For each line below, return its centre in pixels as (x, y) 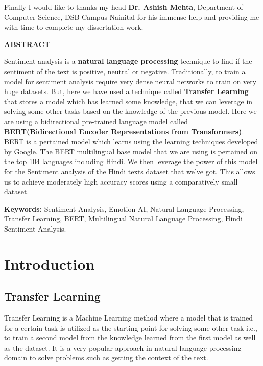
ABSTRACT (27, 44)
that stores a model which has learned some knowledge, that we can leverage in (128, 101)
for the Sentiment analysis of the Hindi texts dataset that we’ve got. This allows (130, 171)
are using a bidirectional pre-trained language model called (96, 121)
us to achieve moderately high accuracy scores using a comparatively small (121, 181)
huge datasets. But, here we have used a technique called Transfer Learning (126, 91)
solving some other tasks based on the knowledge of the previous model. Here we (130, 111)
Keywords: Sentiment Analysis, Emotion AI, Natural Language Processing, (124, 208)
